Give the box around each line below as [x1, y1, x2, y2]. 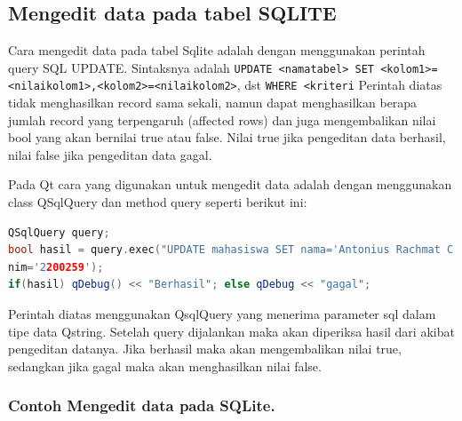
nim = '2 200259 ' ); [8, 260, 104, 274]
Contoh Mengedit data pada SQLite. [8, 394, 275, 417]
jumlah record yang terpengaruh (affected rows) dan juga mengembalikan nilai [8, 110, 436, 129]
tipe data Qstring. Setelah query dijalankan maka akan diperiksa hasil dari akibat [8, 322, 455, 340]
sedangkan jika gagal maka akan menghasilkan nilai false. [8, 356, 322, 375]
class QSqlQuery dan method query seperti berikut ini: [8, 193, 307, 211]
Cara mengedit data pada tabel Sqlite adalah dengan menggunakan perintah [8, 41, 426, 60]
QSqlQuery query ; [8, 226, 110, 239]
